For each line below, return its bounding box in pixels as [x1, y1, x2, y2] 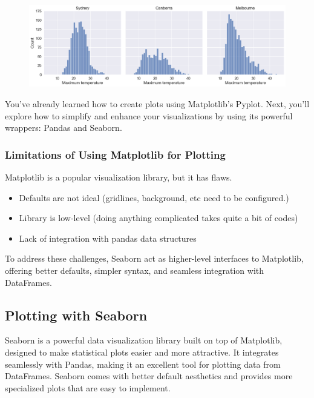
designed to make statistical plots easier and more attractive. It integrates [5, 345, 279, 358]
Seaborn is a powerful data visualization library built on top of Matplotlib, [5, 334, 283, 347]
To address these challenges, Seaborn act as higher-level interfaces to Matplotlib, [5, 252, 304, 265]
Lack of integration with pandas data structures [19, 231, 197, 244]
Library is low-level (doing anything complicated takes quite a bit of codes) [19, 211, 298, 224]
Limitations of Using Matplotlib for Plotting [5, 147, 226, 162]
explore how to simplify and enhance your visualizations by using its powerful [5, 109, 293, 122]
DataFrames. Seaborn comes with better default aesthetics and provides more [5, 370, 293, 382]
